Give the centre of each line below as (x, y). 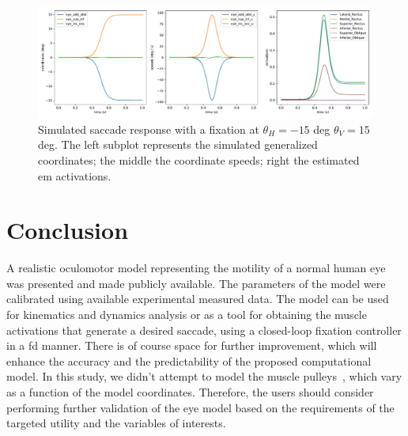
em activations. (75, 175)
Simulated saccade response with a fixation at (149, 129)
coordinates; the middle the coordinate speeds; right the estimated (199, 159)
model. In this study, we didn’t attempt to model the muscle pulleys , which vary (204, 376)
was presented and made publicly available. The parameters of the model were (196, 283)
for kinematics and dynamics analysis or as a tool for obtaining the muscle (187, 315)
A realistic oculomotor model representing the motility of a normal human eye (196, 268)
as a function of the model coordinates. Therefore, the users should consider (190, 392)
